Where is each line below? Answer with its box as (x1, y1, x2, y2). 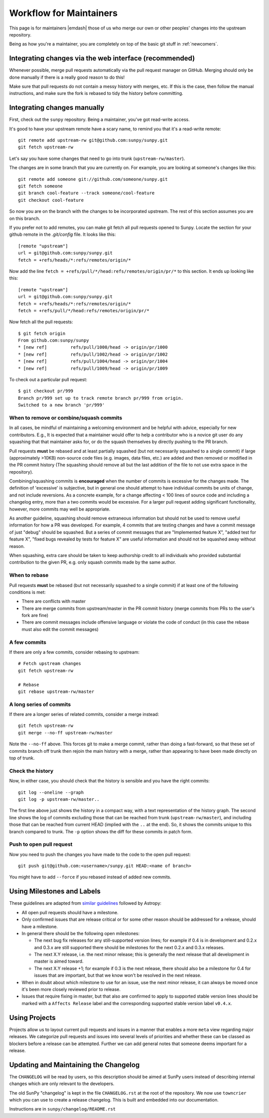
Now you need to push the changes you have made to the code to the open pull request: (9, 851, 191, 857)
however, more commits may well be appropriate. (9, 506, 111, 512)
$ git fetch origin (18, 330, 66, 336)
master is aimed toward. (34, 958, 84, 964)
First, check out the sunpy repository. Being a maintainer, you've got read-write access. (9, 116, 190, 122)
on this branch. (9, 215, 40, 221)
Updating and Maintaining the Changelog (9, 1061, 140, 1069)
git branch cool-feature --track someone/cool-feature (18, 190, 155, 196)
